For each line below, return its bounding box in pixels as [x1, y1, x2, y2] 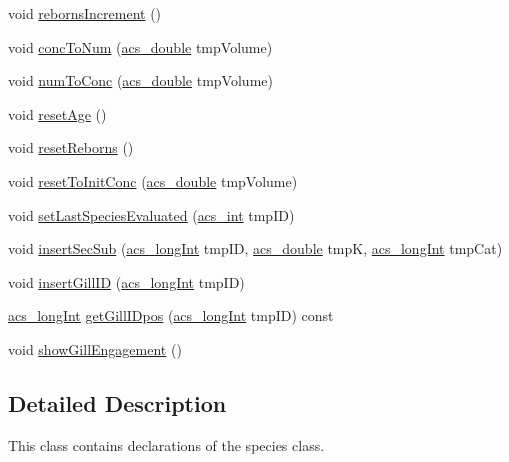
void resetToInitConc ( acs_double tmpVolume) [8, 170, 298, 191]
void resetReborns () [8, 137, 134, 158]
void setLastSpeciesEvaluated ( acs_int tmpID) [8, 204, 295, 225]
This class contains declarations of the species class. [8, 434, 325, 455]
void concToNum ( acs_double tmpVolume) [8, 36, 273, 57]
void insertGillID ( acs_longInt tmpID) [8, 271, 245, 292]
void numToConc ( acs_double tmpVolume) [8, 70, 273, 91]
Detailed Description [8, 387, 227, 418]
